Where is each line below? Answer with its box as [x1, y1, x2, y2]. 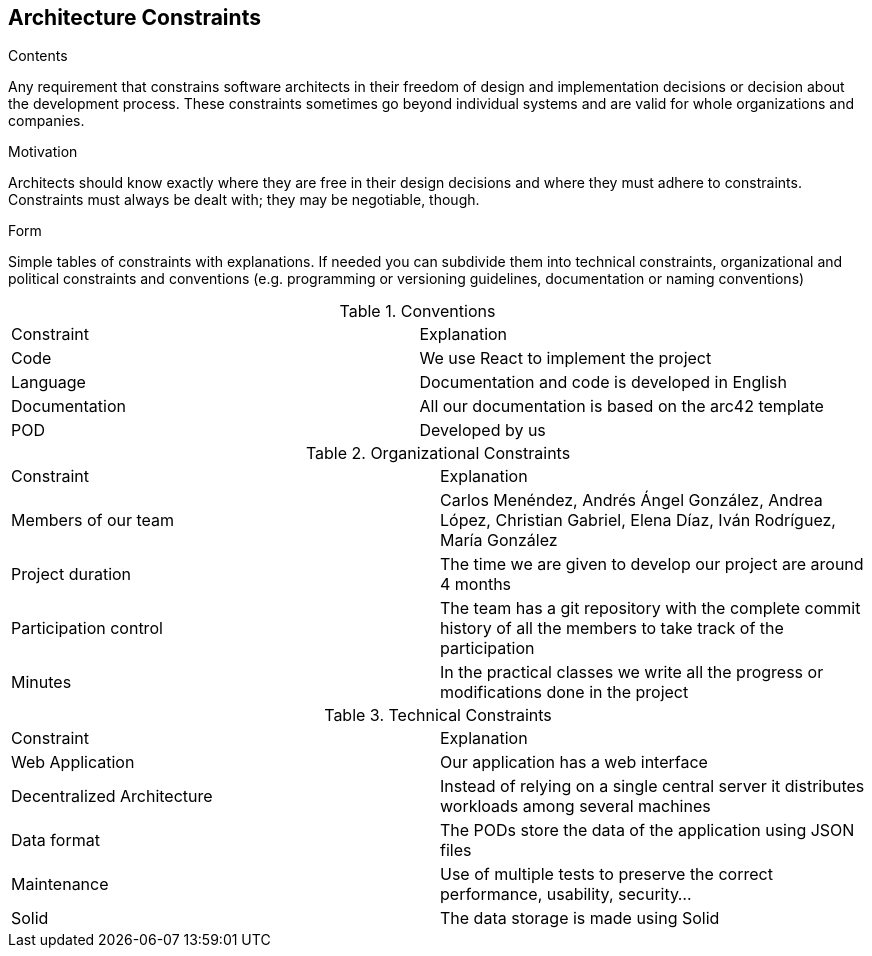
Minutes [11, 672, 72, 693]
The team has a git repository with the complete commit [440, 598, 861, 619]
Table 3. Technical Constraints [324, 705, 552, 726]
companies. [8, 112, 85, 130]
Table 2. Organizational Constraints [305, 443, 571, 464]
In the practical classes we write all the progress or [440, 662, 824, 683]
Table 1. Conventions [339, 301, 496, 322]
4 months [440, 574, 512, 595]
